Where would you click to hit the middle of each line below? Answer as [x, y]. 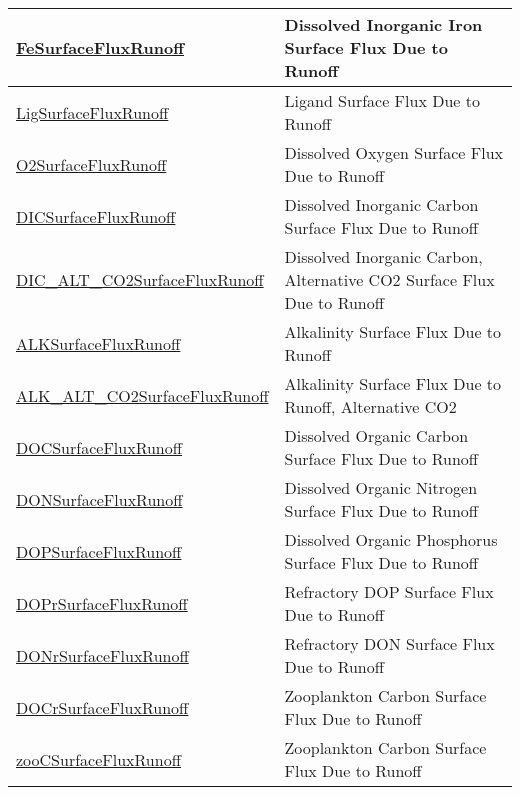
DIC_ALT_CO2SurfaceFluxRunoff [140, 279]
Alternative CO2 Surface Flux [389, 279]
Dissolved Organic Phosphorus [391, 539]
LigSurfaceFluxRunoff [92, 112]
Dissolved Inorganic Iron [383, 24]
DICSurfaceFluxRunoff [96, 216]
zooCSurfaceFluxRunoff [98, 759]
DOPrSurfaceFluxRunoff [102, 603]
